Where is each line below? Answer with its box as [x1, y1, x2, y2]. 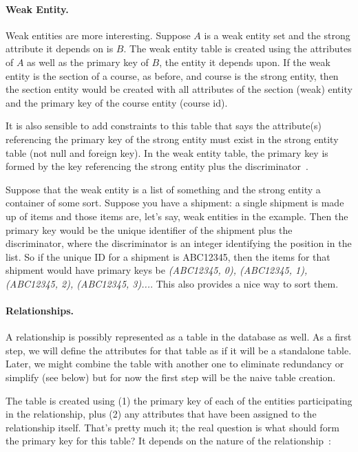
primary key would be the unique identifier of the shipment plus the [6, 222, 293, 237]
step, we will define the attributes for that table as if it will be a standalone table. [6, 343, 352, 357]
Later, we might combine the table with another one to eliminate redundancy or [6, 356, 344, 371]
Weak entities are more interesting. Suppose [6, 28, 191, 42]
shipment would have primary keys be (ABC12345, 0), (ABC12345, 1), [6, 263, 308, 277]
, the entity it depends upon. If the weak [159, 54, 330, 69]
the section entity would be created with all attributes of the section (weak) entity [6, 82, 352, 96]
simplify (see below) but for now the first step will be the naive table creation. [6, 370, 336, 385]
